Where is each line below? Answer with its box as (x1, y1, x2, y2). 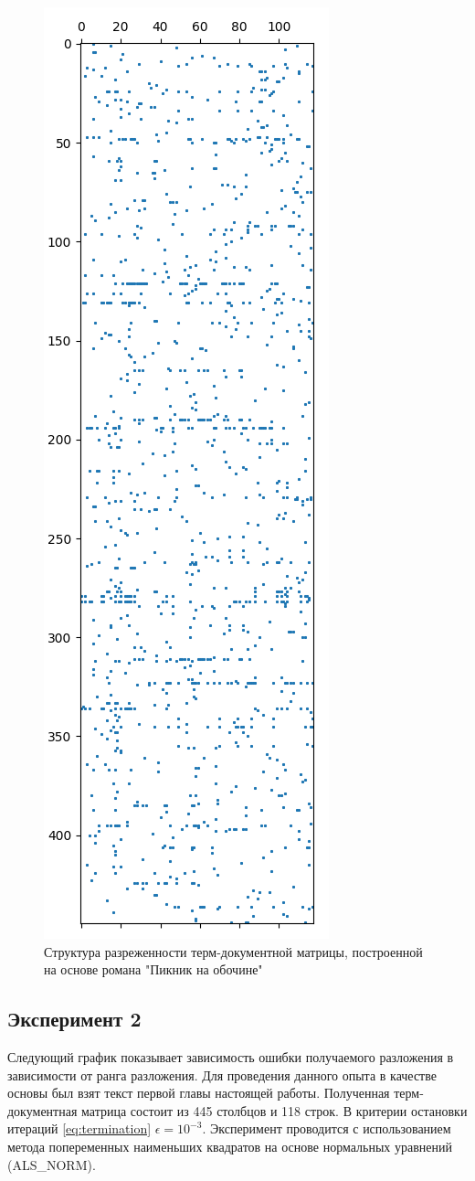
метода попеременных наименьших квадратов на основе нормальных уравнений (7, 1136, 452, 1155)
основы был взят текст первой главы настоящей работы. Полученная (7, 1083, 390, 1102)
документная (7, 1101, 78, 1120)
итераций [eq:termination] (7, 1119, 152, 1138)
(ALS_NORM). (7, 1154, 96, 1174)
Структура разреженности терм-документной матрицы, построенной (44, 942, 423, 961)
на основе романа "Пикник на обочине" (44, 960, 263, 979)
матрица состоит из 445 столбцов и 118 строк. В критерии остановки (81, 1101, 468, 1120)
